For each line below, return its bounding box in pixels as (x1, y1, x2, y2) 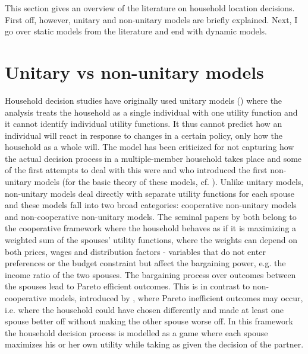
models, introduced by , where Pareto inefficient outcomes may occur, (49, 292, 303, 304)
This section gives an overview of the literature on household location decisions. (5, 2, 295, 14)
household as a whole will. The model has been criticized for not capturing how (5, 141, 294, 153)
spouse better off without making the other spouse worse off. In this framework (5, 315, 293, 327)
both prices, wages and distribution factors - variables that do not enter (5, 245, 266, 257)
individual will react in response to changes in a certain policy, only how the (5, 129, 283, 141)
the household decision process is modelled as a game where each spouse (5, 326, 268, 339)
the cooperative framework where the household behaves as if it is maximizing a (5, 222, 297, 234)
